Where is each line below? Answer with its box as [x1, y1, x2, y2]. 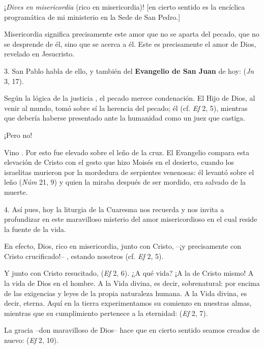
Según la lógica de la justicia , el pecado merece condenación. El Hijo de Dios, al [4, 93, 255, 103]
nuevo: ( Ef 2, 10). [4, 335, 58, 345]
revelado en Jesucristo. [4, 48, 75, 59]
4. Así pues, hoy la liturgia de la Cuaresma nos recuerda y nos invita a [4, 203, 224, 214]
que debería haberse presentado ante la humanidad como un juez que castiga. [4, 112, 246, 123]
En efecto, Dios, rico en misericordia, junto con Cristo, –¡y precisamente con [4, 241, 241, 251]
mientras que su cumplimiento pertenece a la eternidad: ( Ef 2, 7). [4, 307, 208, 318]
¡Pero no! [4, 129, 33, 140]
